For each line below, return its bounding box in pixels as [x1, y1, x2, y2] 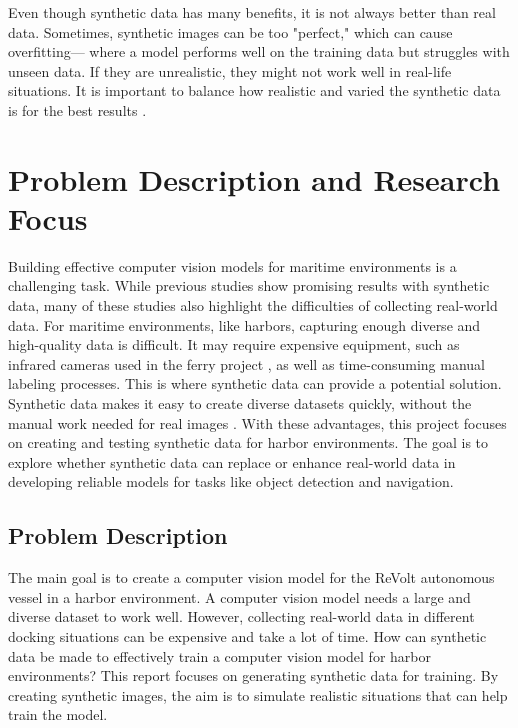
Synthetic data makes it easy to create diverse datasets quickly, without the [8, 393, 472, 414]
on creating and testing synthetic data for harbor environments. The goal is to [8, 432, 489, 453]
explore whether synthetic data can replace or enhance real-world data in [8, 451, 456, 472]
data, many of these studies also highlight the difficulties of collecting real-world [8, 295, 498, 316]
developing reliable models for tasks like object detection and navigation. [8, 471, 454, 492]
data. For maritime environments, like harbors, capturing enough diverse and [8, 314, 481, 335]
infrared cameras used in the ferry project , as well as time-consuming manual [8, 353, 485, 374]
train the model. [8, 704, 108, 725]
